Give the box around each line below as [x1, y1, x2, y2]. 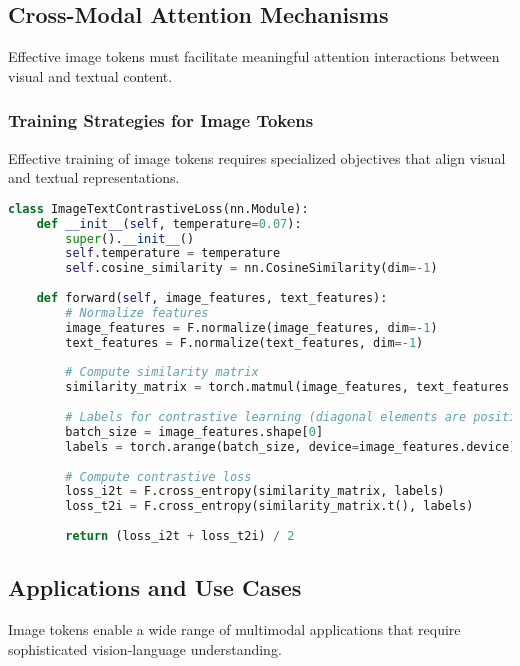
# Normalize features [65, 305, 209, 320]
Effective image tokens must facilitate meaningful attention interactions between [8, 46, 500, 67]
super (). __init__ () [65, 231, 195, 246]
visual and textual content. [8, 65, 173, 86]
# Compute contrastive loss [65, 469, 252, 484]
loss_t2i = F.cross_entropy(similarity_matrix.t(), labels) [65, 499, 474, 514]
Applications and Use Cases [8, 572, 302, 603]
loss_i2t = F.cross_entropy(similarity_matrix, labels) [65, 484, 445, 499]
